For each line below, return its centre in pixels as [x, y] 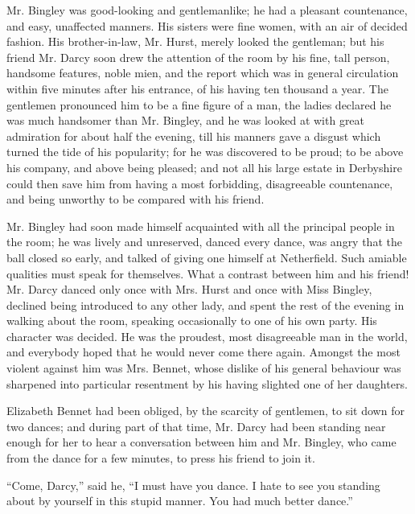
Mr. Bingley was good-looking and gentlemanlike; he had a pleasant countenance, [207, 10]
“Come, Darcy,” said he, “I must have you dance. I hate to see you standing [193, 485]
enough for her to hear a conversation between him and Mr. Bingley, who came [201, 442]
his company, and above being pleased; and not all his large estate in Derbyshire [204, 167]
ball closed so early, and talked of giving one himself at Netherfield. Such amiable [207, 257]
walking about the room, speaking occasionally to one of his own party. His [192, 321]
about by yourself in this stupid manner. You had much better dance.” [180, 501]
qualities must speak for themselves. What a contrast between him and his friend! [208, 273]
